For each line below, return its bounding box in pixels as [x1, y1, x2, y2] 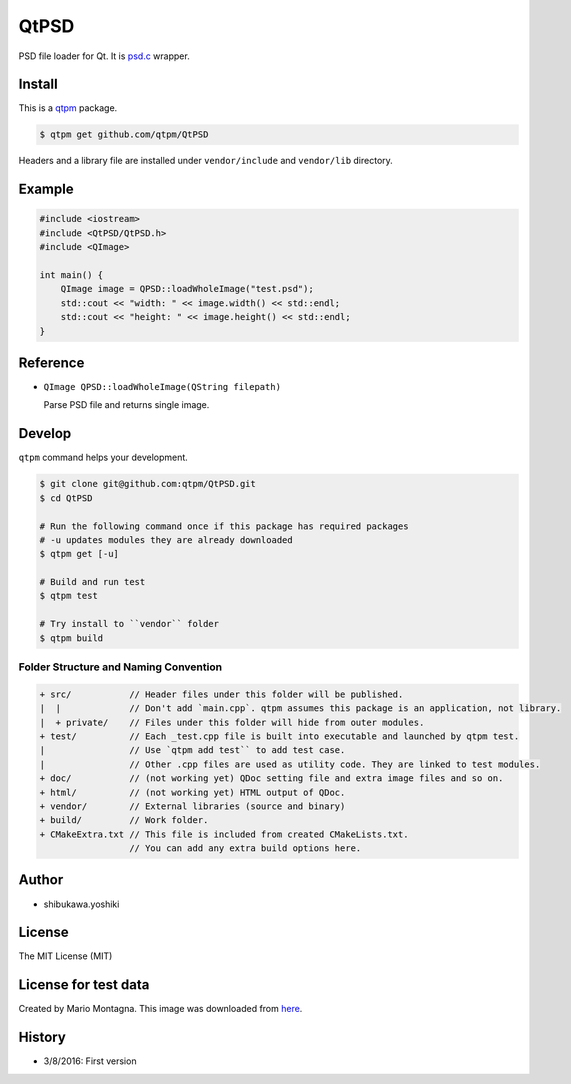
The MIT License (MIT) [18, 950, 113, 962]
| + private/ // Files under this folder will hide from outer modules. [39, 716, 425, 728]
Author [18, 871, 64, 889]
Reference [18, 354, 85, 371]
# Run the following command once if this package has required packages [39, 520, 409, 532]
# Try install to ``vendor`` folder [39, 618, 220, 630]
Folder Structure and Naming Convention [18, 660, 223, 674]
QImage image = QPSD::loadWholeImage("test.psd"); [60, 283, 314, 295]
